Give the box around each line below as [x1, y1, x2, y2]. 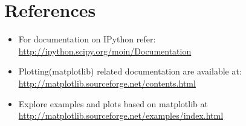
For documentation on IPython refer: [18, 33, 156, 45]
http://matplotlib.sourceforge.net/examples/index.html [18, 109, 224, 122]
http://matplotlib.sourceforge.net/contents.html [18, 76, 196, 89]
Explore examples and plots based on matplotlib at [18, 97, 208, 110]
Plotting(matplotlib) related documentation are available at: [18, 65, 242, 78]
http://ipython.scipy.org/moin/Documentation [18, 44, 192, 57]
